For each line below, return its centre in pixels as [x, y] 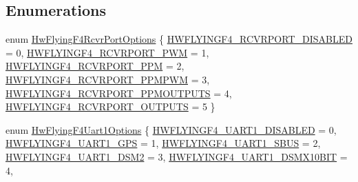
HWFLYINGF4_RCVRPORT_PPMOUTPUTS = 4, [119, 93]
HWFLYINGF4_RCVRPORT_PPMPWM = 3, [108, 79]
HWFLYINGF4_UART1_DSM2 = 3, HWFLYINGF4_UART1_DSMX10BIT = [177, 156]
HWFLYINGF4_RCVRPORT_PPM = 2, [95, 66]
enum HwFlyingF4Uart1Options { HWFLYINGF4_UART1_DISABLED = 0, [171, 129]
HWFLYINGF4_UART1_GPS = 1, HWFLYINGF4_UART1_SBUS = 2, [163, 143]
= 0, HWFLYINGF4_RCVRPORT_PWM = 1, [107, 52]
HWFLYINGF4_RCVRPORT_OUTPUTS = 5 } [110, 107]
